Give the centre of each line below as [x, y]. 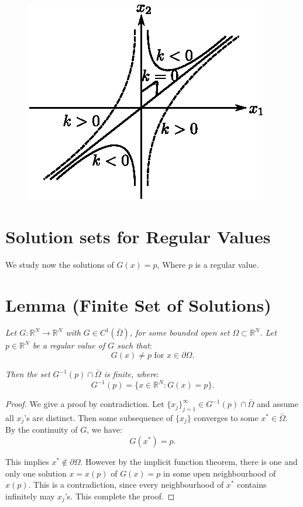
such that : [135, 345]
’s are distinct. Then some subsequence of [99, 417]
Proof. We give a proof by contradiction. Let [85, 404]
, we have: [104, 430]
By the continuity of [42, 430]
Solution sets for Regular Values [138, 236]
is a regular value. [227, 264]
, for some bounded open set [180, 332]
